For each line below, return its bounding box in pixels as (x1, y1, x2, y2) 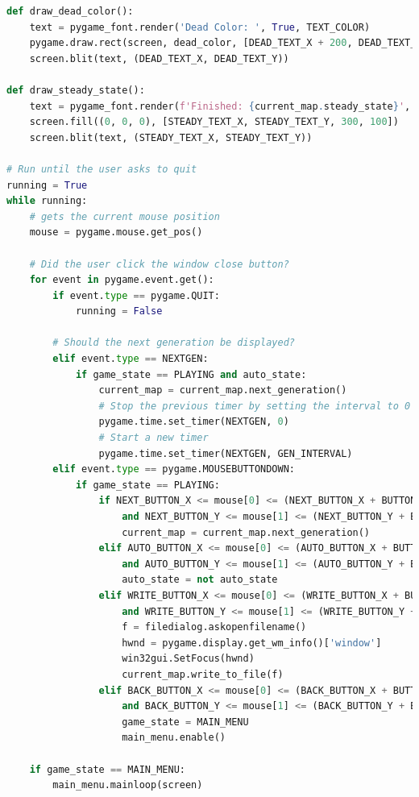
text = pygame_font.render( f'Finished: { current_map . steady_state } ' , (29, 100, 411, 112)
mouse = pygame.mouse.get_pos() (29, 226, 203, 239)
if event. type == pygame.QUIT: (52, 289, 220, 301)
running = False (75, 305, 163, 318)
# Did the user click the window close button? (29, 258, 289, 270)
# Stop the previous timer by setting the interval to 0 (98, 400, 411, 412)
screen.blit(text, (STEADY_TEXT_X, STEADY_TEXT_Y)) (29, 131, 313, 143)
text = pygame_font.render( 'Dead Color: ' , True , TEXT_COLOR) (29, 21, 371, 33)
